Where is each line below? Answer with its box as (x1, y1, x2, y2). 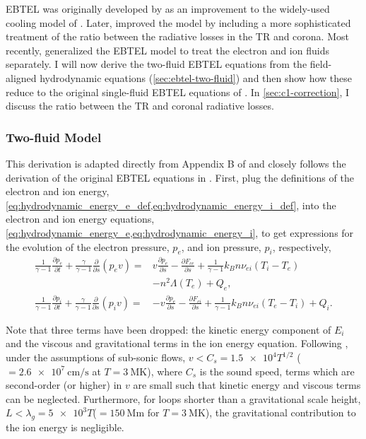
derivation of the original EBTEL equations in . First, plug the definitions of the (6, 170, 354, 185)
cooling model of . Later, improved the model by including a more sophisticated (6, 15, 351, 30)
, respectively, (272, 239, 331, 254)
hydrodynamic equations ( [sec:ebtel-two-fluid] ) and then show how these (40, 70, 352, 85)
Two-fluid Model (6, 128, 102, 146)
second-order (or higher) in (6, 377, 122, 392)
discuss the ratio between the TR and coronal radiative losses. (6, 98, 274, 113)
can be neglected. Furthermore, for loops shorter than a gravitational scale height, (6, 391, 361, 406)
